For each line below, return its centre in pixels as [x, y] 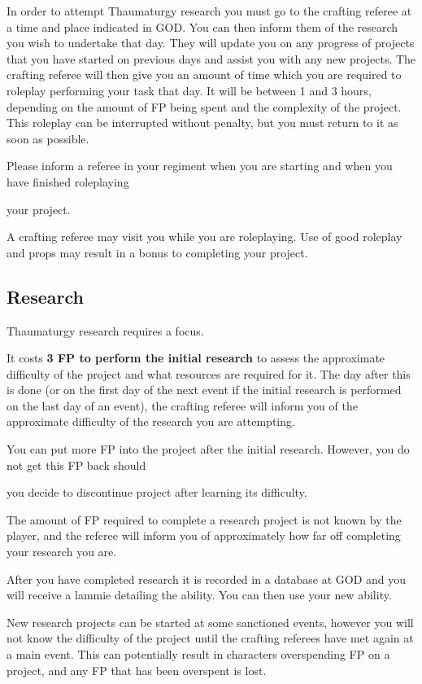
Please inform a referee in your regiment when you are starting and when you [200, 166]
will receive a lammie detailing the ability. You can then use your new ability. [199, 595]
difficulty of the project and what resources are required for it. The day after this [209, 373]
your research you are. [62, 552]
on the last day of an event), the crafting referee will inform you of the [182, 405]
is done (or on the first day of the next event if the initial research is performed [204, 390]
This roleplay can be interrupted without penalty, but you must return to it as [202, 123]
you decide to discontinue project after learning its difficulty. [157, 492]
